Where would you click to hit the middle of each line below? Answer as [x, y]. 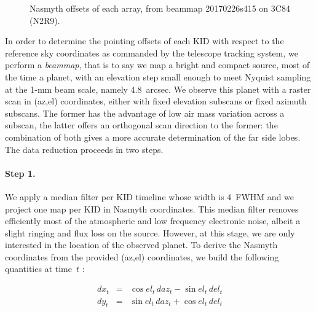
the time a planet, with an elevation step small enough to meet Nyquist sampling [158, 76]
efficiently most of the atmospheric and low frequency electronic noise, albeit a [153, 221]
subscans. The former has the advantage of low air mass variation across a [145, 113]
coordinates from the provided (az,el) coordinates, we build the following [142, 256]
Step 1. [20, 173]
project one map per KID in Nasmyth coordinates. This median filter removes [152, 209]
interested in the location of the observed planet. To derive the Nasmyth [141, 245]
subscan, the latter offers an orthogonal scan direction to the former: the [141, 125]
